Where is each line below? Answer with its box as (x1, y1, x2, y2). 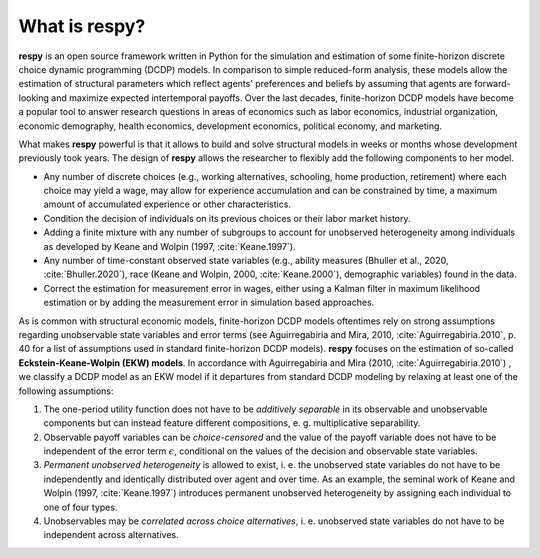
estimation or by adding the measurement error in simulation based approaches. (43, 296, 375, 309)
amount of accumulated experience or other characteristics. (43, 198, 292, 210)
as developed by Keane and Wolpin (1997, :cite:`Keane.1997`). (43, 240, 296, 252)
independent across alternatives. (43, 529, 179, 541)
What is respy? (18, 15, 146, 37)
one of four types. (43, 501, 118, 513)
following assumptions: (18, 385, 114, 397)
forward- (474, 78, 512, 90)
